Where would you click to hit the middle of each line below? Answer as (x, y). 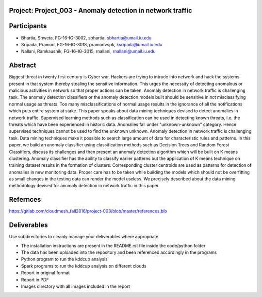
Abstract (23, 65)
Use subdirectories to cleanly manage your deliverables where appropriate (84, 237)
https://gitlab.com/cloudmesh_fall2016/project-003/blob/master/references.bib (88, 211)
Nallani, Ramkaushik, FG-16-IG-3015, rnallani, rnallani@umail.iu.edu (89, 52)
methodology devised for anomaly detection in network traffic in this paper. (84, 186)
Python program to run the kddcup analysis (64, 259)
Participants (28, 26)
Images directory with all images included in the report (76, 286)
